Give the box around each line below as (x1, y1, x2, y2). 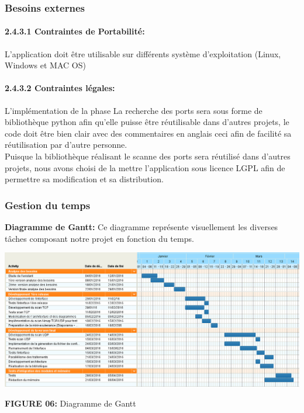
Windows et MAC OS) (5, 59, 86, 71)
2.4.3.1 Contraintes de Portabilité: (5, 25, 145, 37)
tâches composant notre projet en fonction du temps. (5, 232, 194, 244)
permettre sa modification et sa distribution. (5, 173, 164, 185)
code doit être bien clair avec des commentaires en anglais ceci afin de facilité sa (5, 127, 292, 139)
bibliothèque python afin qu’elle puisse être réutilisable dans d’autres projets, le (5, 116, 289, 128)
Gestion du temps (5, 197, 91, 212)
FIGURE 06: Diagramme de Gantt (5, 397, 136, 409)
